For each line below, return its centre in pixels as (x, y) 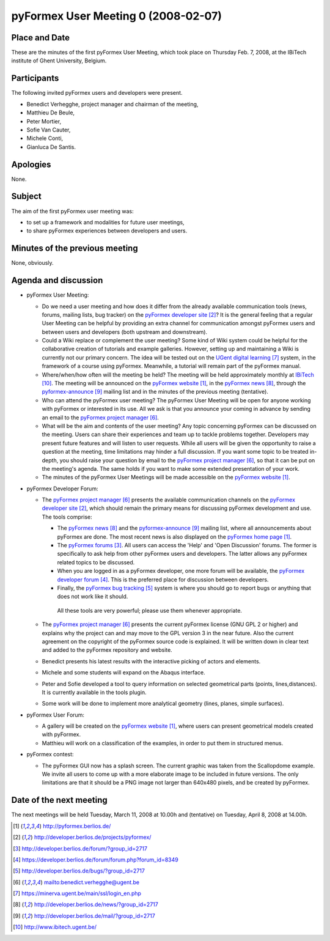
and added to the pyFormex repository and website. (107, 650)
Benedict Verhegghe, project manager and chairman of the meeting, (112, 104)
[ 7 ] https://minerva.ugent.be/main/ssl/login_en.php (77, 893)
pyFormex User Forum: (56, 715)
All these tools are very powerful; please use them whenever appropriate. (150, 610)
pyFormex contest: (50, 755)
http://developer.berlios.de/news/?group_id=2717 (96, 904)
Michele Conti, (45, 138)
